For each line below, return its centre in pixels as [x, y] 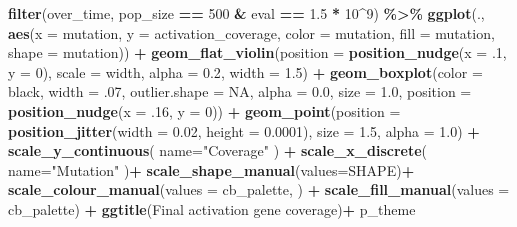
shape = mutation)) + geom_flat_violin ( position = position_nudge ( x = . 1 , [257, 52]
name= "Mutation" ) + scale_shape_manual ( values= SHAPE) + [211, 169]
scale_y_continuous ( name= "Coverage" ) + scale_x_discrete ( [218, 150]
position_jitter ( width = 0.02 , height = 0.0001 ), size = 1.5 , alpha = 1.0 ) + [244, 130]
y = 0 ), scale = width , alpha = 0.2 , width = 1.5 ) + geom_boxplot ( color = [245, 71]
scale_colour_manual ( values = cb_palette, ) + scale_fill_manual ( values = [259, 189]
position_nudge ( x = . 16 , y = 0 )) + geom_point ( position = [204, 110]
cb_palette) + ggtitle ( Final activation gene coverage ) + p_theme [212, 208]
